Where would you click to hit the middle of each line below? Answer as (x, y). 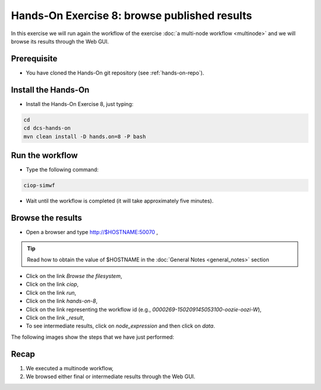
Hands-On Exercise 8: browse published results (132, 15)
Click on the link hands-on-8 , (62, 301)
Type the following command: (62, 170)
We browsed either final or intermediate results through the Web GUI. (111, 377)
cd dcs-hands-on (47, 128)
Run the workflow (45, 155)
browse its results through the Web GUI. (60, 41)
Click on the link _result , (55, 318)
